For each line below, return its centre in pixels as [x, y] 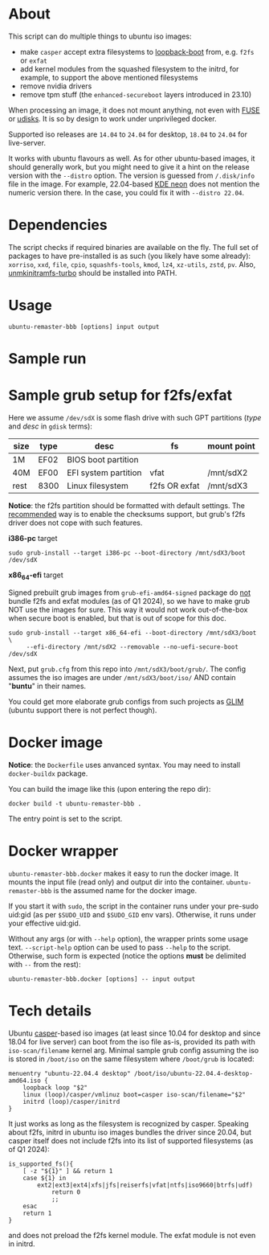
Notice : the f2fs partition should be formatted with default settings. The [126, 505]
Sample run [47, 359]
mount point [231, 445]
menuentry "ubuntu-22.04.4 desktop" [69, 1073]
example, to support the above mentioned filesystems [109, 77]
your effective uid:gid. [45, 923]
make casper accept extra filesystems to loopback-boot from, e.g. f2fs [137, 51]
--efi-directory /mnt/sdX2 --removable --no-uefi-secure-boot [132, 647]
